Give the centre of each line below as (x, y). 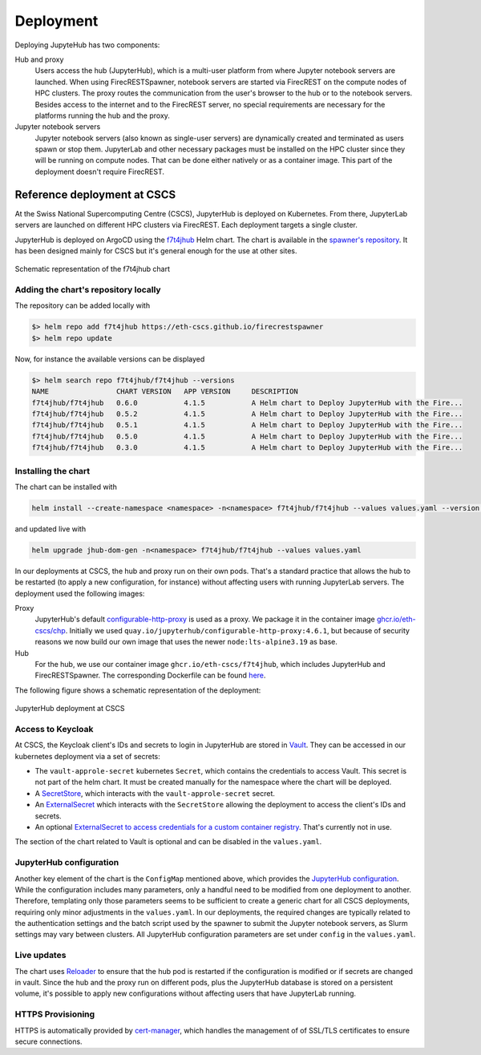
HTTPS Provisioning (55, 1014)
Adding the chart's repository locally (88, 290)
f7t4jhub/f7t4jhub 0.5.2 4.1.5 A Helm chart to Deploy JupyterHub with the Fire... (247, 414)
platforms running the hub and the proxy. (102, 115)
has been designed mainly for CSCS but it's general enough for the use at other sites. (156, 251)
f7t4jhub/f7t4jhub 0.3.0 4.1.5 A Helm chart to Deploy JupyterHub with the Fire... (247, 448)
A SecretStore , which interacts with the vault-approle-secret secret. (155, 793)
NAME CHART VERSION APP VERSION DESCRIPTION (165, 392)
